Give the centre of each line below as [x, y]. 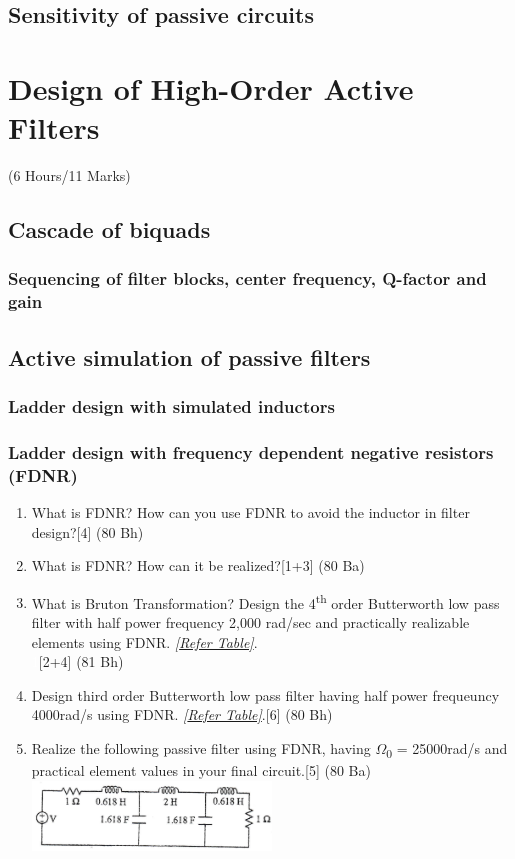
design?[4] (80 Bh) [87, 531]
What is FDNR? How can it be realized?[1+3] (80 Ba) [198, 565]
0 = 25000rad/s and [447, 749]
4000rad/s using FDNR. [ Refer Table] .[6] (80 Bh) [182, 714]
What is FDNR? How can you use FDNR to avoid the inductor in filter [250, 512]
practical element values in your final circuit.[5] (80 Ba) [201, 770]
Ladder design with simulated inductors [171, 405]
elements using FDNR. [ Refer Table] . [144, 641]
